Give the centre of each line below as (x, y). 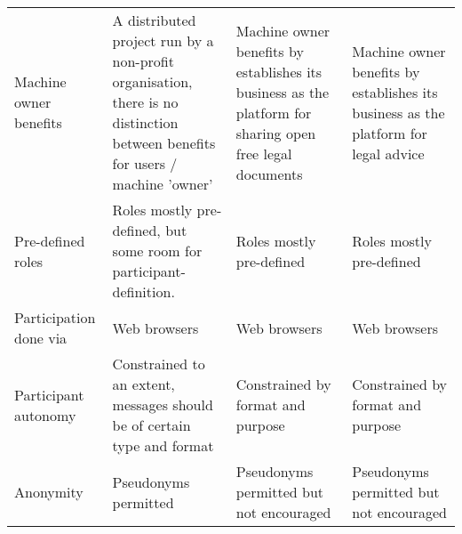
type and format (163, 445)
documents (269, 174)
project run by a (163, 40)
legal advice (388, 153)
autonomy (45, 415)
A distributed (154, 20)
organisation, (152, 81)
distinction (145, 122)
